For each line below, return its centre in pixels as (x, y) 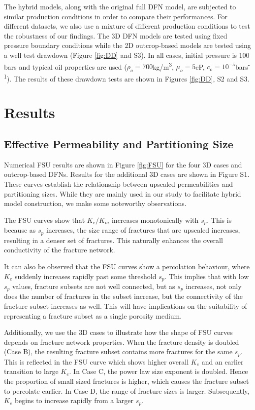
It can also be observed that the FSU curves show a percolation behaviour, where (127, 266)
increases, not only (214, 286)
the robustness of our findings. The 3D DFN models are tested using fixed (116, 35)
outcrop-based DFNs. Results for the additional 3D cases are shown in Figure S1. (127, 174)
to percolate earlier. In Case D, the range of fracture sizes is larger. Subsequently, (127, 390)
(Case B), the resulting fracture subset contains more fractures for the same (118, 351)
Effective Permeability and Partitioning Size (119, 144)
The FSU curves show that (45, 220)
